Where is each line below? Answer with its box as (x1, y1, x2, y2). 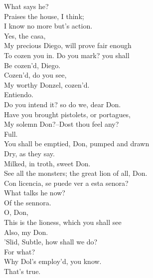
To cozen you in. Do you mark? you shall (4, 50, 130, 60)
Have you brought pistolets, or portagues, (4, 109, 131, 119)
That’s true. (4, 266, 41, 276)
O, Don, (4, 207, 28, 217)
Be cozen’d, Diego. (4, 60, 61, 70)
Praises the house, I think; (4, 11, 84, 21)
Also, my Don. (4, 226, 48, 237)
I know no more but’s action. (4, 21, 93, 31)
